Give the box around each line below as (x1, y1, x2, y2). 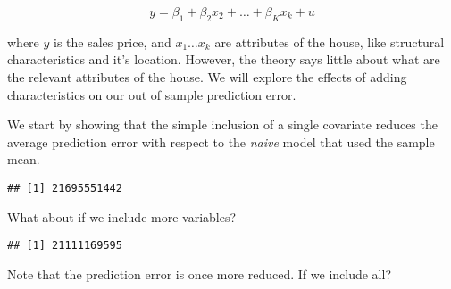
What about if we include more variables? (7, 207, 237, 226)
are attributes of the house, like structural (214, 32, 445, 51)
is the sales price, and (54, 32, 171, 51)
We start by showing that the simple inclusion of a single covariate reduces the (7, 115, 438, 134)
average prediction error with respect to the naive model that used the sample (7, 132, 435, 151)
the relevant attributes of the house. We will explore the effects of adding (7, 67, 407, 86)
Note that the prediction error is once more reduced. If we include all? (7, 264, 392, 283)
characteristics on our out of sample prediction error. (7, 85, 296, 103)
